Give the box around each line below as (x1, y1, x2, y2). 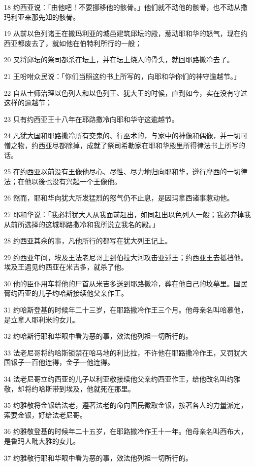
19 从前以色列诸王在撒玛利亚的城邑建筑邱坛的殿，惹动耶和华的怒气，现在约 (4, 28, 248, 39)
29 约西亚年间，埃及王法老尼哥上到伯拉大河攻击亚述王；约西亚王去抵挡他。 (4, 252, 248, 262)
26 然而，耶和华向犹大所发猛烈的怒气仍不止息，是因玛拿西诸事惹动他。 (4, 193, 234, 203)
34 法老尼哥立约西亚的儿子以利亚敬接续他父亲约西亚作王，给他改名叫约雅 (4, 374, 241, 384)
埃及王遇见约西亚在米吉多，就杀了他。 (4, 262, 128, 272)
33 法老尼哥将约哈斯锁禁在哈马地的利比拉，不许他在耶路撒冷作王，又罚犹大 (4, 347, 248, 357)
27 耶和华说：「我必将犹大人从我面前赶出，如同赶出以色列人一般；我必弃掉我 (4, 209, 251, 219)
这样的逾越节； (4, 97, 52, 108)
